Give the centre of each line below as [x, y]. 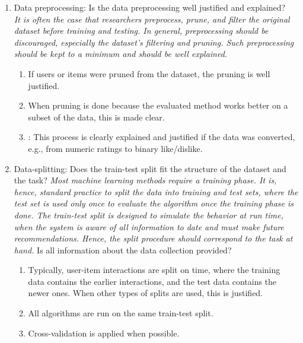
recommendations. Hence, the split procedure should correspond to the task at [153, 238]
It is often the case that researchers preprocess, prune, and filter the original [152, 19]
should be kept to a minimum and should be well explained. [121, 54]
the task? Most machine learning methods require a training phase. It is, [145, 180]
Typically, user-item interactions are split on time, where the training [154, 270]
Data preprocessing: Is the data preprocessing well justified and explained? [150, 7]
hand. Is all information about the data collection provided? [123, 250]
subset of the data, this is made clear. [96, 117]
